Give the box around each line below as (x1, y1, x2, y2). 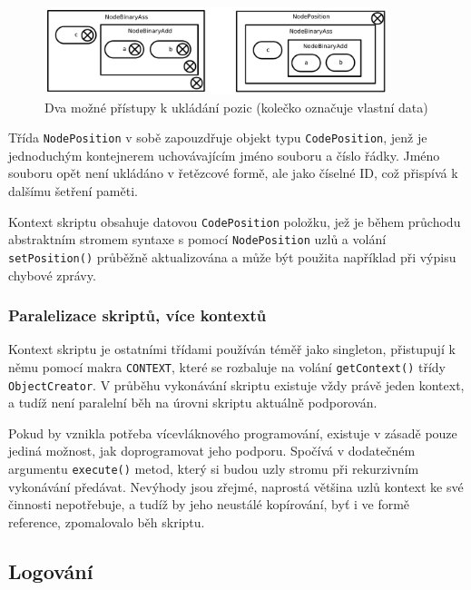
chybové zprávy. (8, 265, 96, 284)
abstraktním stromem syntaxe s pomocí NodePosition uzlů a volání (8, 230, 387, 249)
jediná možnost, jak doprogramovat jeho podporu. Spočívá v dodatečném (8, 441, 416, 460)
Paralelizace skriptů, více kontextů (8, 304, 267, 327)
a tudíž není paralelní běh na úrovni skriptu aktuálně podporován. (8, 393, 378, 412)
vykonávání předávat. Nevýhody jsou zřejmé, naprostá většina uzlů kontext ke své (8, 477, 464, 496)
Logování (8, 556, 93, 585)
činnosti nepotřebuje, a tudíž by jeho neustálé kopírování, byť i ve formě (8, 495, 410, 514)
